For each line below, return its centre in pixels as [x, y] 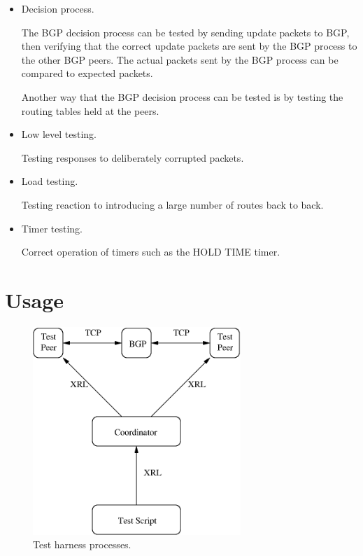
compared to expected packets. [87, 73]
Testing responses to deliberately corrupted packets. [133, 157]
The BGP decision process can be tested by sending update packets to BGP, [185, 32]
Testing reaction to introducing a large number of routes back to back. [172, 204]
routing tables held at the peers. [90, 110]
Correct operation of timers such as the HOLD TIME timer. [151, 252]
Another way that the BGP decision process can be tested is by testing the [182, 96]
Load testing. [50, 181]
